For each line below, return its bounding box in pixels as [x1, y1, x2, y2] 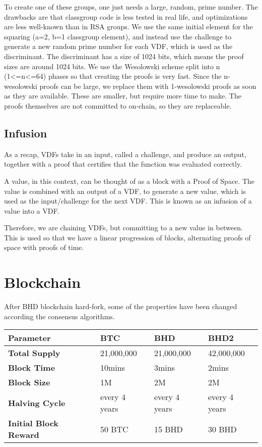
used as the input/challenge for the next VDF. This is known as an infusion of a [4, 195, 252, 206]
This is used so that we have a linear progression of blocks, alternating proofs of [4, 232, 251, 242]
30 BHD [208, 423, 237, 435]
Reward [8, 429, 39, 441]
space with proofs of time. [4, 242, 84, 253]
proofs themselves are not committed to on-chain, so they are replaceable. [4, 100, 232, 111]
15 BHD [154, 423, 183, 435]
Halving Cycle [8, 396, 65, 409]
